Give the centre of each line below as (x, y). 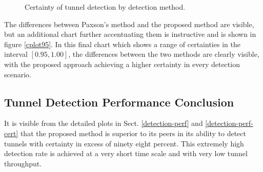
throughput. (23, 163)
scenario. (18, 74)
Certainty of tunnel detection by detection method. (105, 7)
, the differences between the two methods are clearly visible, (164, 54)
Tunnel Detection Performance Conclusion (119, 102)
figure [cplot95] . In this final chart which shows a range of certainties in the (122, 44)
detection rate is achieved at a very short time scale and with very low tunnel (126, 153)
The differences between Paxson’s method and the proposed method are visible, (129, 24)
